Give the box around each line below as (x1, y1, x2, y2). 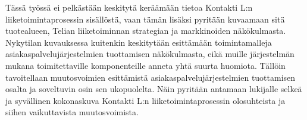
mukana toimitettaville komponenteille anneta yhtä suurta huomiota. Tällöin (5, 59, 286, 71)
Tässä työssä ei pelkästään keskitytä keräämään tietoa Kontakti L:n (5, 1, 253, 13)
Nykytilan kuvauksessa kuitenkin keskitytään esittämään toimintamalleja (5, 36, 272, 48)
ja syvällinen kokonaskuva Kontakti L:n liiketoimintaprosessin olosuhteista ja (5, 94, 286, 106)
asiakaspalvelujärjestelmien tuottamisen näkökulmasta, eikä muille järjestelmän (5, 48, 295, 60)
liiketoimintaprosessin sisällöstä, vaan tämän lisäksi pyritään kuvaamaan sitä (5, 12, 285, 25)
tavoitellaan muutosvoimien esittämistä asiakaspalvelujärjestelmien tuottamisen (5, 71, 296, 83)
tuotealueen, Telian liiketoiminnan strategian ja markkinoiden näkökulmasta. (5, 24, 286, 37)
